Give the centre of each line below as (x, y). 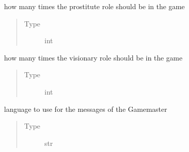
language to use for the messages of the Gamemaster (86, 109)
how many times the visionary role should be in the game (93, 57)
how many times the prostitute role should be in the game (94, 6)
